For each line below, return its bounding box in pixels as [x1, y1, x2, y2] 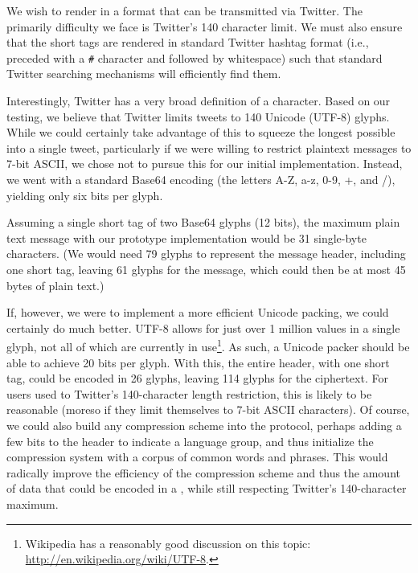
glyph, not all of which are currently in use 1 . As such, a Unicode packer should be [6, 336, 410, 354]
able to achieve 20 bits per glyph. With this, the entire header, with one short [6, 354, 390, 370]
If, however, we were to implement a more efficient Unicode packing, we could [6, 304, 389, 321]
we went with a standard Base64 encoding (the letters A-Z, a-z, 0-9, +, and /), [6, 171, 395, 187]
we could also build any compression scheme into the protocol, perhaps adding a [6, 416, 402, 433]
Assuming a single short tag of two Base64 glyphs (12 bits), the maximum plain [6, 214, 400, 231]
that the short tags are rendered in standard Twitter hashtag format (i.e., [6, 34, 369, 51]
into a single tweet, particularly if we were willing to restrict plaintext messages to [6, 139, 412, 156]
